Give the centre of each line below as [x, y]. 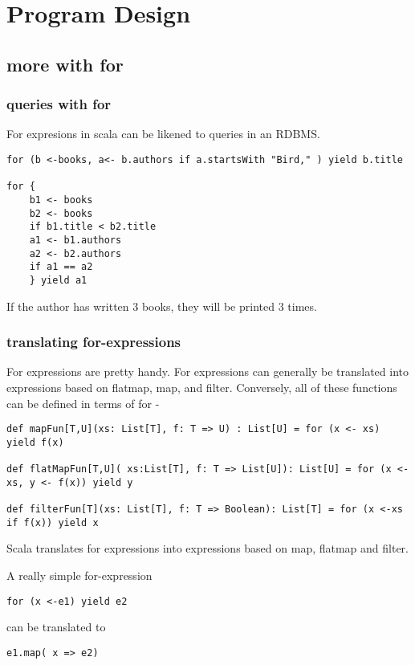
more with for [65, 64]
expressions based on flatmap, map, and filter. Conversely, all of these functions [202, 387]
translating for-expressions [94, 342]
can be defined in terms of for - [83, 403]
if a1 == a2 [61, 267]
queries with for [59, 104]
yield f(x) [35, 442]
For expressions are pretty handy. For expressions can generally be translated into [207, 371]
